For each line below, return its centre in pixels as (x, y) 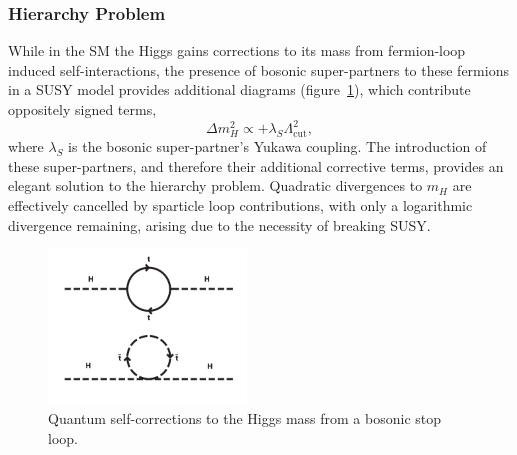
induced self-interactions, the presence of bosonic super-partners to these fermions (258, 69)
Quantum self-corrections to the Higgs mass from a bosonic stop (245, 418)
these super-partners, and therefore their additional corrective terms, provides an (256, 165)
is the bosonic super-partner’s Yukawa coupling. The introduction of (277, 146)
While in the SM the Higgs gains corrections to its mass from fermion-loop (237, 50)
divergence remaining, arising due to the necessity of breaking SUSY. (219, 224)
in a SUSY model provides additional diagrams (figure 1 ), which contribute (239, 89)
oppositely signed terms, (82, 109)
